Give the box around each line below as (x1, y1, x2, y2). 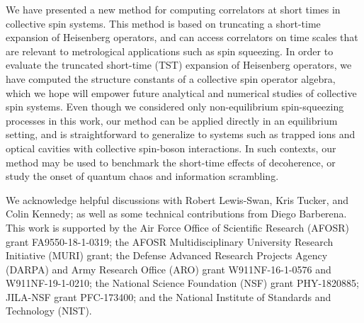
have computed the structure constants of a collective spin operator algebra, (6, 71, 336, 86)
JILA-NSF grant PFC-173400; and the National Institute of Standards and (6, 289, 331, 304)
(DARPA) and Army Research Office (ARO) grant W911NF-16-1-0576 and (6, 261, 331, 276)
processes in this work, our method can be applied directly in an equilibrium (6, 113, 338, 127)
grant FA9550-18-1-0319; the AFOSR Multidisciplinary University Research (6, 234, 334, 249)
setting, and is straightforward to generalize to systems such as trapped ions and (6, 127, 356, 142)
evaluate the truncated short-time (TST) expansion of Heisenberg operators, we (6, 57, 352, 72)
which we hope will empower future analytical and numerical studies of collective (6, 85, 357, 100)
